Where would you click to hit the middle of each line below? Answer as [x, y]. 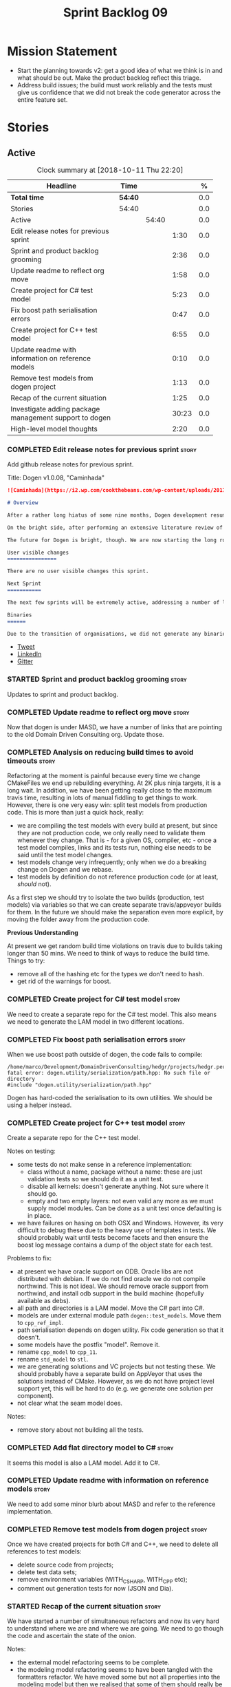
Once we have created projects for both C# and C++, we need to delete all [113, 1544]
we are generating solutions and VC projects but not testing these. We [117, 1366]
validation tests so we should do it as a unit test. [95, 1179]
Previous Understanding [43, 933]
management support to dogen [61, 418]
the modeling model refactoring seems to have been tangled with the [115, 1670]
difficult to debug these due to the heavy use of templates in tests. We [117, 1230]
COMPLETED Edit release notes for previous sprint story [102, 449]
